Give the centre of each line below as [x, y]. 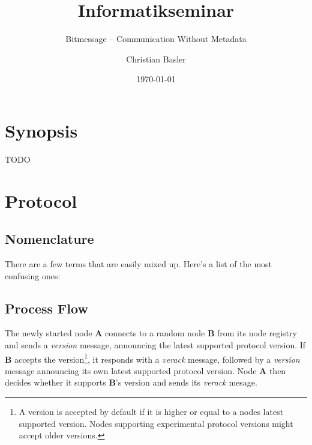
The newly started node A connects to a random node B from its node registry [151, 333]
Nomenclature [49, 239]
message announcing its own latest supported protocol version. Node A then [145, 370]
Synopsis [41, 130]
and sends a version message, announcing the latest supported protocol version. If [155, 345]
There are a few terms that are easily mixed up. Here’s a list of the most [139, 264]
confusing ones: [33, 275]
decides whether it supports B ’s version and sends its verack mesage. [131, 382]
